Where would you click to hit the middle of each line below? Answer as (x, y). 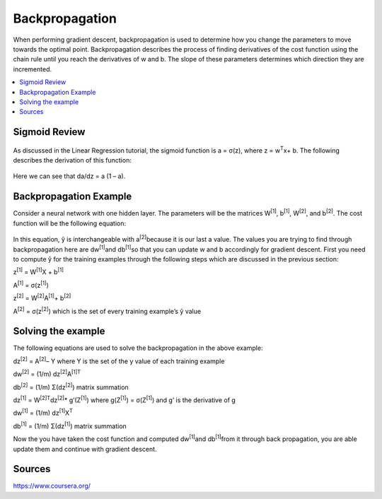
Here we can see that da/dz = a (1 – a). (69, 176)
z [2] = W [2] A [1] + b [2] (42, 298)
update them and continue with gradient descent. (85, 449)
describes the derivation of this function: (73, 160)
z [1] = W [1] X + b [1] (38, 271)
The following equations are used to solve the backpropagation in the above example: (138, 348)
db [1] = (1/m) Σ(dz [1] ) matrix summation (70, 425)
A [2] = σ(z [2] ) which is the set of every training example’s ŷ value (107, 310)
